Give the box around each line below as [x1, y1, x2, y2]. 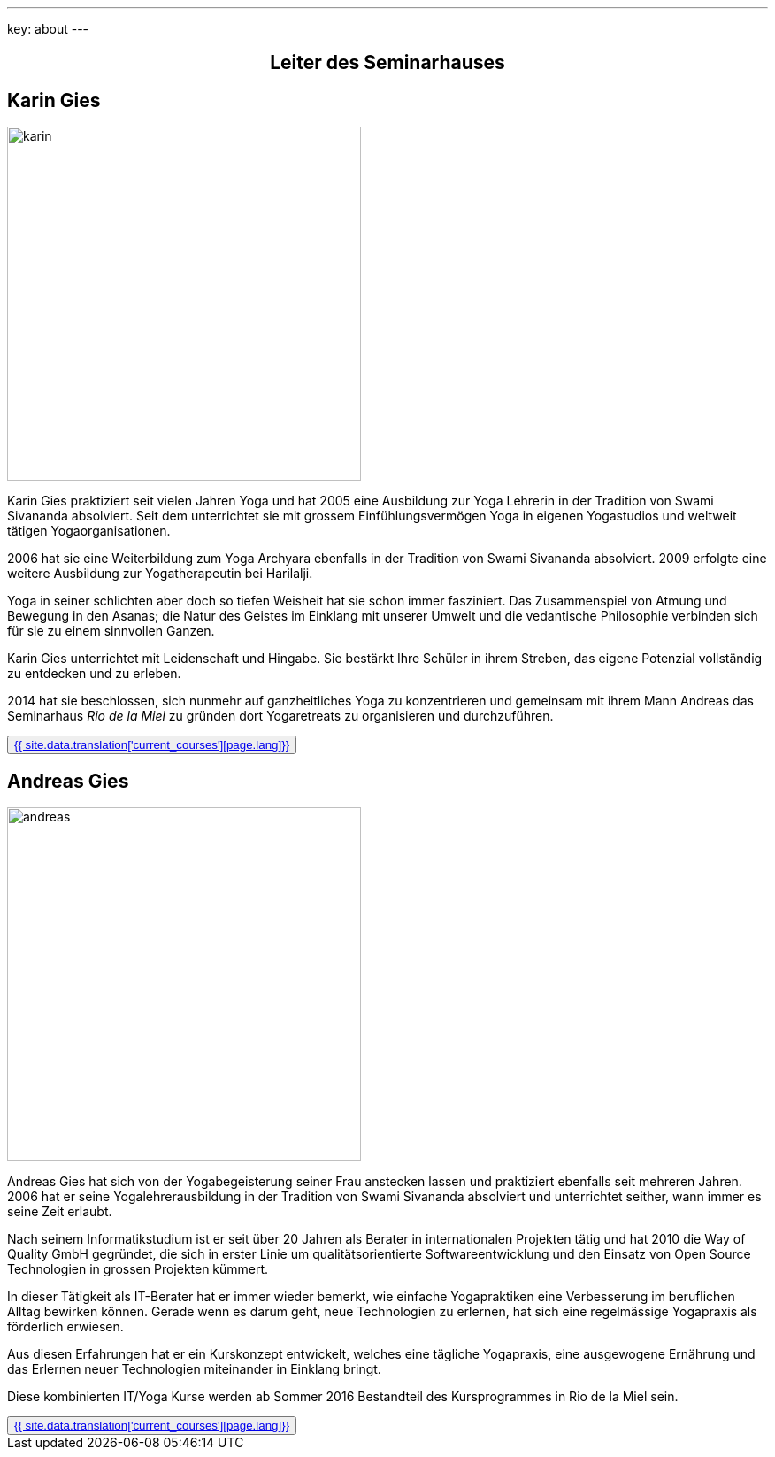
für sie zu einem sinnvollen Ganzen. [7, 623, 215, 639]
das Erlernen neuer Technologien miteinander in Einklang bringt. [7, 1361, 381, 1377]
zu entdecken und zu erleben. [7, 666, 181, 682]
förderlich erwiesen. [7, 1319, 124, 1335]
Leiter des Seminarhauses [270, 51, 505, 74]
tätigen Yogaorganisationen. [7, 523, 171, 539]
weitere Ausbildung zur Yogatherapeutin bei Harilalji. [7, 566, 313, 582]
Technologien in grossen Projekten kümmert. [7, 1261, 269, 1277]
